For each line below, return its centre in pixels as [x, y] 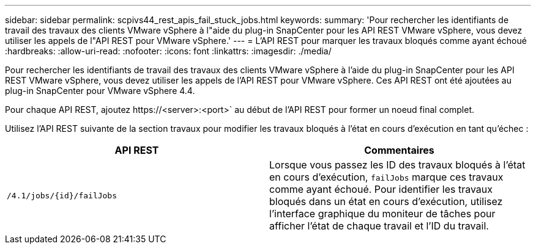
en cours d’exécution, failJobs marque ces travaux [386, 177]
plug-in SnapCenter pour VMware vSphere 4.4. [100, 91]
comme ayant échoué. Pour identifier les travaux [381, 189]
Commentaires [399, 150]
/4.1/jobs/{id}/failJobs [62, 195]
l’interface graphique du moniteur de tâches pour [382, 214]
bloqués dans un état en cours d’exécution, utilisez [386, 201]
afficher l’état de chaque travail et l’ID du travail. [379, 226]
